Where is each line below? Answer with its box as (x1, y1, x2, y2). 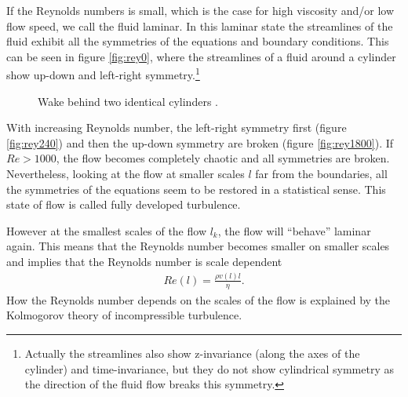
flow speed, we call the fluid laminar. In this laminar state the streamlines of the (6, 17, 393, 34)
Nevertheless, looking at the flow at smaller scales (6, 166, 245, 181)
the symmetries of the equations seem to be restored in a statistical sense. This (6, 180, 386, 197)
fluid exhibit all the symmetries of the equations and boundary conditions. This (6, 33, 389, 49)
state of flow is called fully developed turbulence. (6, 196, 241, 213)
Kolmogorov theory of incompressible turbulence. (6, 307, 242, 323)
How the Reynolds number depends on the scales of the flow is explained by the (6, 291, 391, 308)
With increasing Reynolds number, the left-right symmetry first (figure (6, 119, 347, 136)
